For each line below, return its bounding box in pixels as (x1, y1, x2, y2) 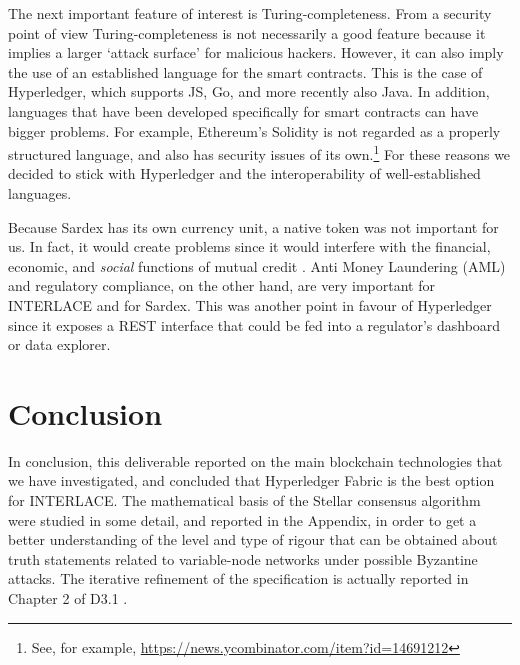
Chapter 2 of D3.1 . (8, 588, 128, 609)
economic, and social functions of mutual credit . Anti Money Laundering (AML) (8, 255, 506, 276)
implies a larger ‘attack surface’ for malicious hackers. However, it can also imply (8, 42, 504, 63)
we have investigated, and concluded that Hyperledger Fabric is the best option (8, 470, 495, 491)
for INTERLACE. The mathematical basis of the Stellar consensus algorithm (8, 490, 481, 511)
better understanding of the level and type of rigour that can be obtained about (8, 529, 498, 550)
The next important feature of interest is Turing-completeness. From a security (8, 3, 492, 23)
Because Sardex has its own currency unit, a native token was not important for (8, 216, 499, 237)
